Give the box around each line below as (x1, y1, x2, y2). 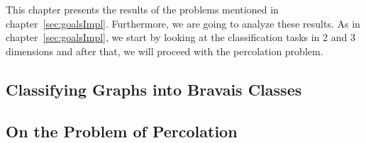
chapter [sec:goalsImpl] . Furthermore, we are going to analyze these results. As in (6, 16, 360, 30)
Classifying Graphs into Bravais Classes (6, 78, 302, 100)
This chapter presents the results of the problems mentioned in (6, 2, 279, 16)
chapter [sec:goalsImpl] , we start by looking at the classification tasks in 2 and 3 (6, 30, 355, 45)
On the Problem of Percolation (6, 120, 238, 142)
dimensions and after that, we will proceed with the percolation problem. (6, 43, 323, 58)
